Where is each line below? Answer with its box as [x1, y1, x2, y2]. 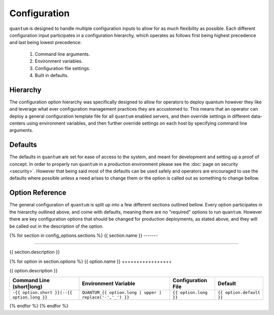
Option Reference [9, 188, 66, 197]
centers [9, 120, 25, 126]
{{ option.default [217, 290, 261, 295]
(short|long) [12, 283, 43, 290]
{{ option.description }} [9, 268, 58, 274]
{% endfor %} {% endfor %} [9, 303, 68, 309]
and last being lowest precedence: [9, 40, 82, 46]
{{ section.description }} [9, 249, 60, 255]
